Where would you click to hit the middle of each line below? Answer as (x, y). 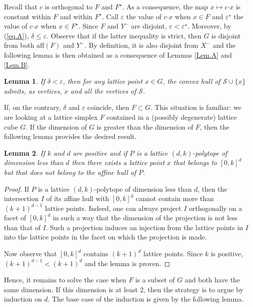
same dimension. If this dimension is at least (71, 289)
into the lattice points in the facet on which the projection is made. (106, 237)
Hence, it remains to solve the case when (65, 280)
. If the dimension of (56, 126)
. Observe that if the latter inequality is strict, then (124, 35)
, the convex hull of (191, 81)
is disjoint (226, 35)
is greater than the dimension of (145, 126)
